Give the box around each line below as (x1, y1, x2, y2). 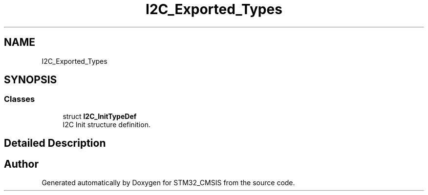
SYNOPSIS (4, 74, 57, 86)
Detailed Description (4, 137, 106, 150)
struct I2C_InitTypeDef (63, 112, 137, 120)
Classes (4, 94, 35, 104)
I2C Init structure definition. (63, 120, 150, 129)
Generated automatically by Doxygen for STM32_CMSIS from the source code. (42, 178, 295, 187)
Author (4, 157, 39, 170)
